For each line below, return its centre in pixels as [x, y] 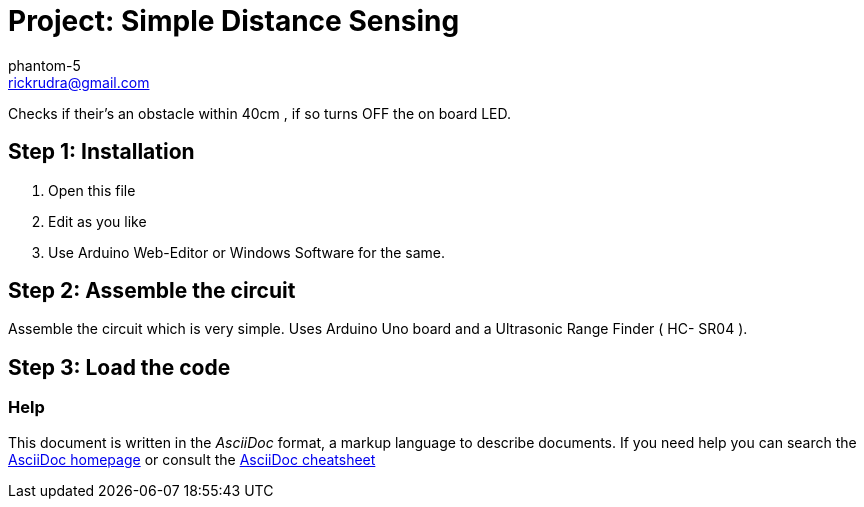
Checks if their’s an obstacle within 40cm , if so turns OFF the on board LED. [260, 113]
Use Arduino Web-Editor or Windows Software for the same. [247, 252]
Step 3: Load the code [119, 367]
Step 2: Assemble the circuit [152, 291]
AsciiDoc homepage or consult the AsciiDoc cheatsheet [192, 459]
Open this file [92, 190]
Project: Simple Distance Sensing [234, 21]
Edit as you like [97, 221]
